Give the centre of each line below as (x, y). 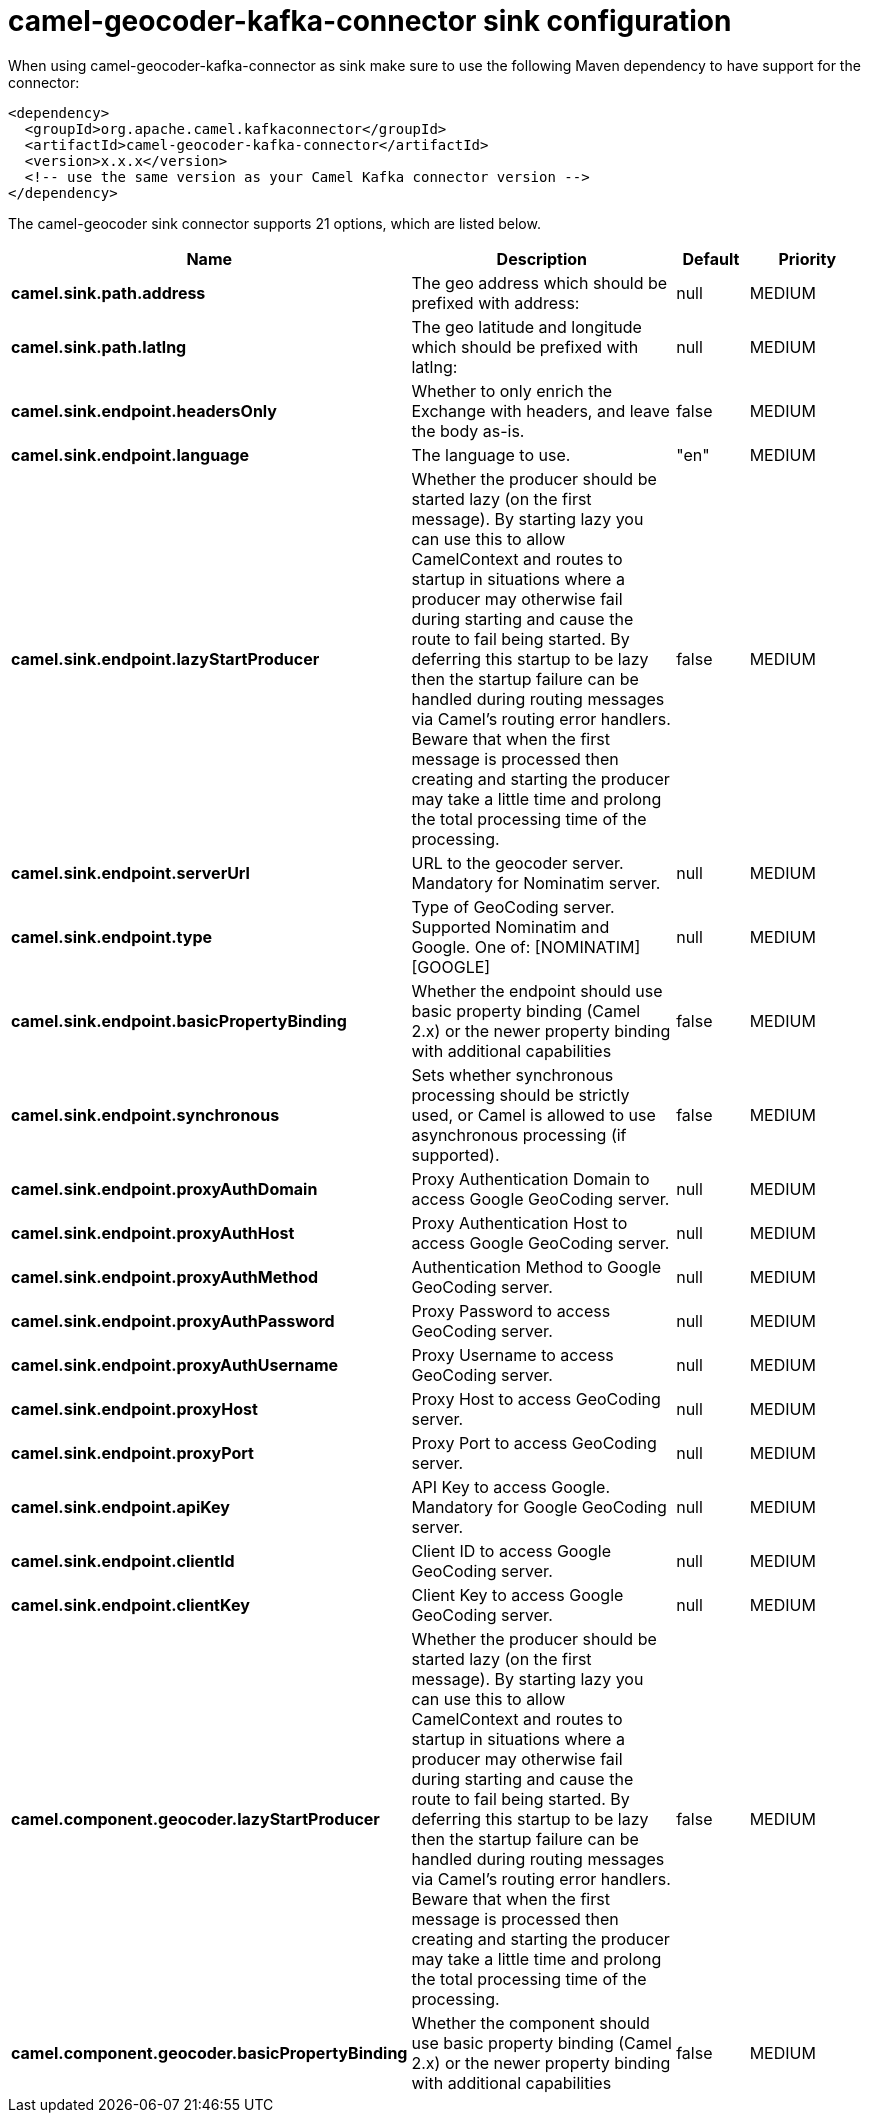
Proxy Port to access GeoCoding (534, 1442)
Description (542, 258)
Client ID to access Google (511, 1550)
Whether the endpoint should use (537, 990)
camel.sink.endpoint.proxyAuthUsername (175, 1364)
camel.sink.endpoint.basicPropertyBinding (179, 1020)
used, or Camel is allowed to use (533, 1114)
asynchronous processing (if (519, 1134)
